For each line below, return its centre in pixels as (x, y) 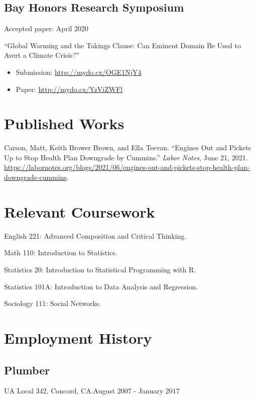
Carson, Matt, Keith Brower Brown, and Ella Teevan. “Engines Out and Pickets (128, 147)
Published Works (64, 123)
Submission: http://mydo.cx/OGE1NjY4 (79, 72)
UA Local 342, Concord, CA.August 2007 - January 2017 (92, 391)
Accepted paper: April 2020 (46, 28)
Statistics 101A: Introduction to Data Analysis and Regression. (101, 286)
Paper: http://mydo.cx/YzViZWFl (69, 89)
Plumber (27, 370)
